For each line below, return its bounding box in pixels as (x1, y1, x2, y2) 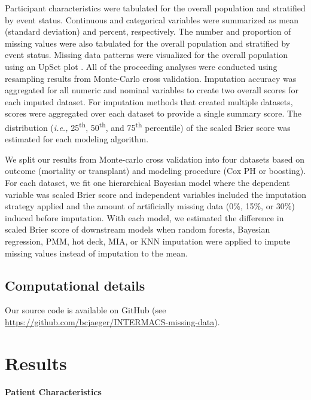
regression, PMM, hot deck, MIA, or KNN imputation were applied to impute (5, 234, 291, 247)
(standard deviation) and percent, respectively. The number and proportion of (5, 25, 291, 38)
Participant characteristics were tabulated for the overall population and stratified (5, 2, 306, 14)
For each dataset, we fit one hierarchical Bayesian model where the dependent (5, 176, 290, 188)
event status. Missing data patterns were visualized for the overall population (5, 48, 288, 61)
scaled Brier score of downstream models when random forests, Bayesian (5, 223, 270, 236)
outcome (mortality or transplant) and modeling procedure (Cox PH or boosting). (5, 164, 306, 177)
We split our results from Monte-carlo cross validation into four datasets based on (5, 152, 304, 165)
